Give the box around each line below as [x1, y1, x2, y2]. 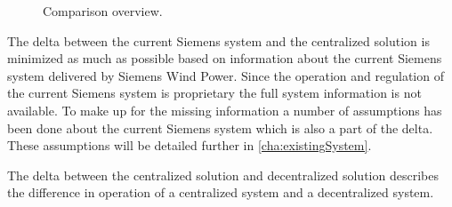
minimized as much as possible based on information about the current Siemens [7, 49, 442, 68]
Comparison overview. [43, 2, 163, 20]
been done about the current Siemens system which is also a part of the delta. [7, 118, 433, 137]
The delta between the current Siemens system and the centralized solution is [7, 31, 430, 50]
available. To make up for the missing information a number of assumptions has [7, 100, 442, 119]
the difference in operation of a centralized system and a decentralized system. [7, 183, 434, 202]
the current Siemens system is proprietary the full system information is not [7, 84, 422, 102]
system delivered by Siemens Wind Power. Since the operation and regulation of [7, 66, 444, 84]
